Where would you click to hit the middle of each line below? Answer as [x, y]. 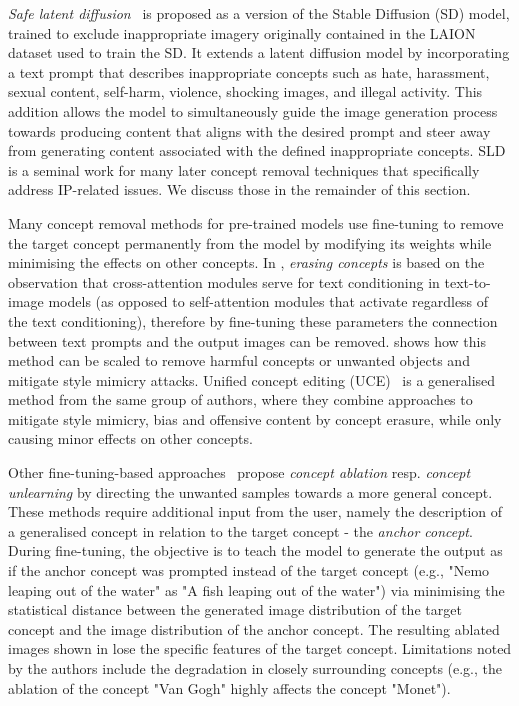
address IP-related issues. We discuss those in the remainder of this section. [239, 189]
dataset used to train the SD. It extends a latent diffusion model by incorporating [259, 52]
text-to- [467, 281]
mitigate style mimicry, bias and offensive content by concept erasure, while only [255, 418]
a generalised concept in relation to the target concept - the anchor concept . [240, 530]
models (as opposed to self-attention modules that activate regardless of [268, 301]
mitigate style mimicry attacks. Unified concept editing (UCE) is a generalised [252, 379]
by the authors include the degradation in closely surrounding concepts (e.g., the [255, 668]
